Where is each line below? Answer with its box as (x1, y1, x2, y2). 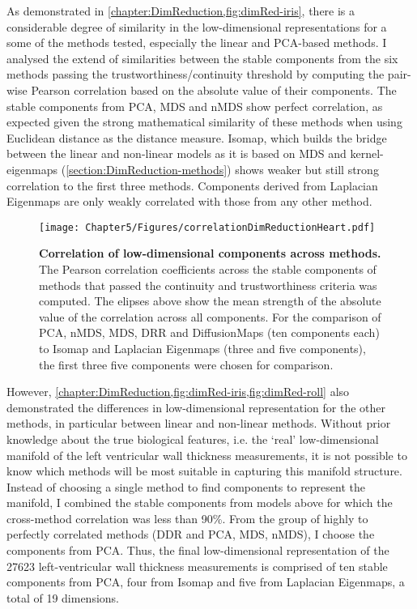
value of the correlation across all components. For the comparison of (39, 308, 381, 325)
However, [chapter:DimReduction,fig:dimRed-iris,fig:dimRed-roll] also (6, 383, 350, 400)
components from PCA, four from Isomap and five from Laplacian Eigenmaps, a (6, 573, 405, 590)
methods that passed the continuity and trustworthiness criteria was (39, 276, 377, 293)
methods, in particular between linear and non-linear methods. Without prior (6, 415, 391, 432)
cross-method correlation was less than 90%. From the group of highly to (6, 509, 368, 526)
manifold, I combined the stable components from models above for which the (6, 494, 393, 511)
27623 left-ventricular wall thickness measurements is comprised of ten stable (6, 557, 388, 574)
